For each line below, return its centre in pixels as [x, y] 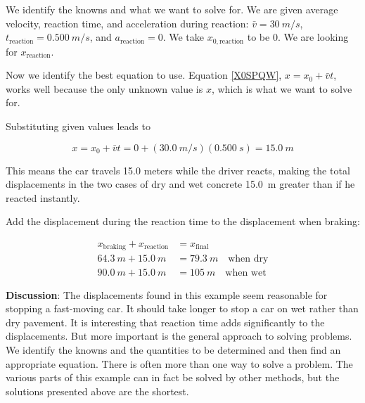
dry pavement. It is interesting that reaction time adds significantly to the [165, 322]
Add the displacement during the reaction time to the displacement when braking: [183, 221]
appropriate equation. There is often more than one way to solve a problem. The [179, 363]
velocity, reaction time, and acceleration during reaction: [127, 23]
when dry [248, 259]
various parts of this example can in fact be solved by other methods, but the [173, 377]
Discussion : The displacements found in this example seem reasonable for [167, 294]
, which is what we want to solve [282, 88]
